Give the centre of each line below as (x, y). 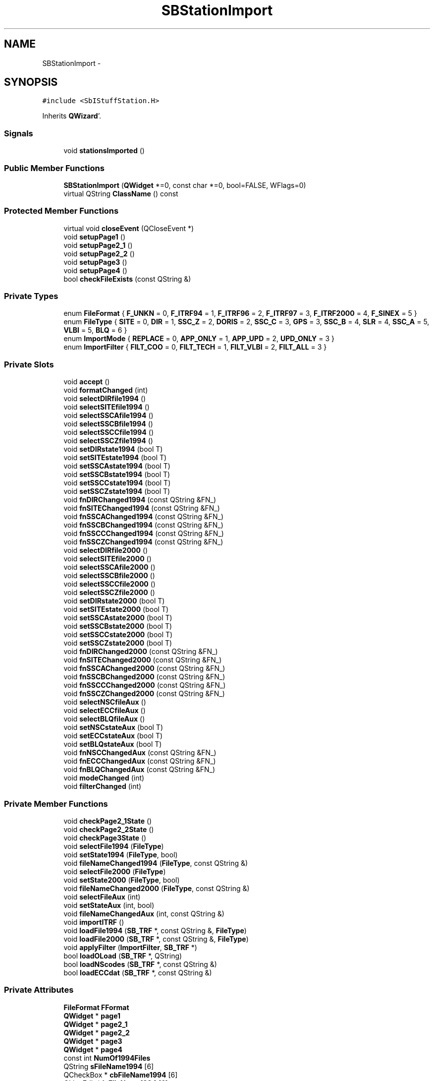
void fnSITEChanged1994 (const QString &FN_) (142, 508)
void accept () (87, 382)
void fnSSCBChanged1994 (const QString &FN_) (143, 525)
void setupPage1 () (95, 237)
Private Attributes (39, 990)
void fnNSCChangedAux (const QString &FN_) (140, 753)
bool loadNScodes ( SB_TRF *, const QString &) (140, 964)
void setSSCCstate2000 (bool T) (118, 635)
